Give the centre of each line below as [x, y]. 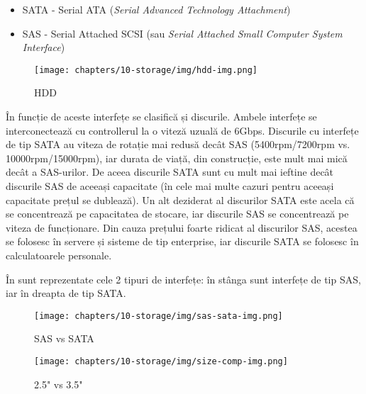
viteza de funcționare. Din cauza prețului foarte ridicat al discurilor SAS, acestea [182, 227]
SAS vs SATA [64, 338]
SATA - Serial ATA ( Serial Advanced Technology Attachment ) [156, 9]
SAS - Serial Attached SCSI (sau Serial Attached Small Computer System [182, 33]
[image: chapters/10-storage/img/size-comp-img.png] [161, 361]
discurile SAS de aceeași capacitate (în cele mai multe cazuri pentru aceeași [170, 186]
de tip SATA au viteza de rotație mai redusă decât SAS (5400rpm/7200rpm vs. [178, 144]
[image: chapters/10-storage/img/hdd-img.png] [146, 70]
